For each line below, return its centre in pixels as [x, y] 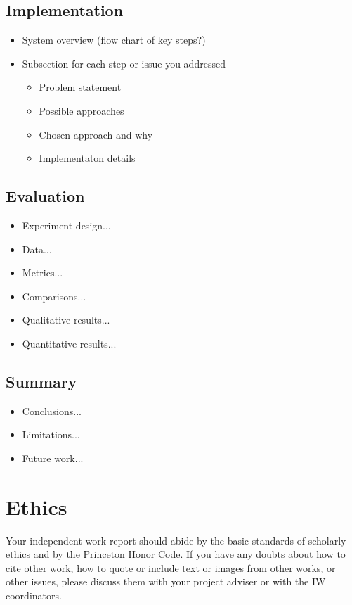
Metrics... [43, 273]
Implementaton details [87, 158]
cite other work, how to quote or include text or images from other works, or [171, 567]
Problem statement [80, 87]
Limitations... [51, 434]
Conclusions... [52, 410]
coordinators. [34, 596]
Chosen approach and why [96, 134]
